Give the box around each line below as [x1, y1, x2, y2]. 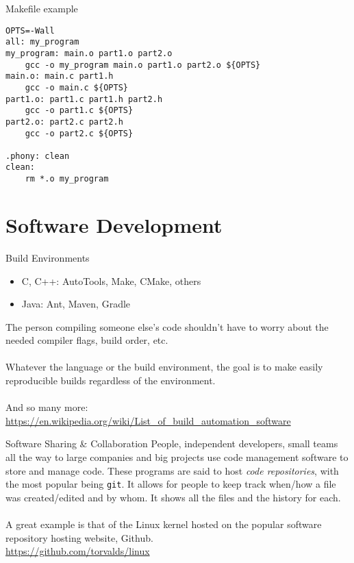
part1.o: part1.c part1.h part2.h [5, 94, 163, 104]
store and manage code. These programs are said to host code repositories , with [5, 463, 339, 477]
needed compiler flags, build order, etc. [5, 333, 168, 347]
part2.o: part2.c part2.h [5, 116, 123, 127]
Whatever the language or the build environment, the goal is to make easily [5, 360, 323, 374]
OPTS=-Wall [5, 25, 55, 36]
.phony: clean [5, 151, 70, 161]
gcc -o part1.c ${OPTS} [25, 105, 134, 116]
